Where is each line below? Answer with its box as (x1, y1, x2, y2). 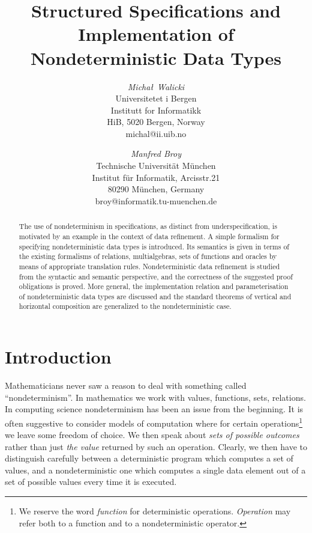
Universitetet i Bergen (115, 92, 197, 105)
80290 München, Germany (107, 183, 205, 195)
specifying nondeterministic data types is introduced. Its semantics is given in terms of (19, 241, 290, 251)
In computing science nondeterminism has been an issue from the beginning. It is (5, 403, 304, 415)
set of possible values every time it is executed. (5, 475, 177, 488)
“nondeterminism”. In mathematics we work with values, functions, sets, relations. (5, 391, 306, 403)
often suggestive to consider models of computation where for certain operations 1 (5, 415, 303, 429)
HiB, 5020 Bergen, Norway (107, 115, 205, 128)
